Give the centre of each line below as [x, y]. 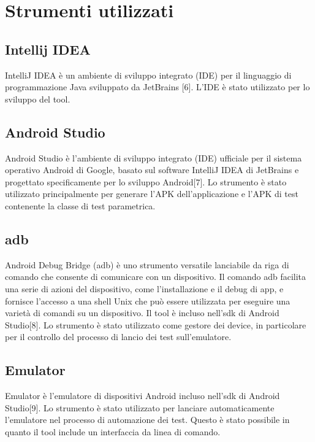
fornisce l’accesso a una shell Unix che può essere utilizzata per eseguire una [148, 300]
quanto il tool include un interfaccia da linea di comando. [113, 431]
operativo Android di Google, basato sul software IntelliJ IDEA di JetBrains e [152, 170]
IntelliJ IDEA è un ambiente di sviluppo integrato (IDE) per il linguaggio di [148, 75]
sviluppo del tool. [38, 99]
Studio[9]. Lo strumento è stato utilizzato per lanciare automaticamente [140, 407]
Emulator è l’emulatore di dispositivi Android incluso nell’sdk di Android [142, 396]
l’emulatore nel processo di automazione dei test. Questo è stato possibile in [147, 420]
